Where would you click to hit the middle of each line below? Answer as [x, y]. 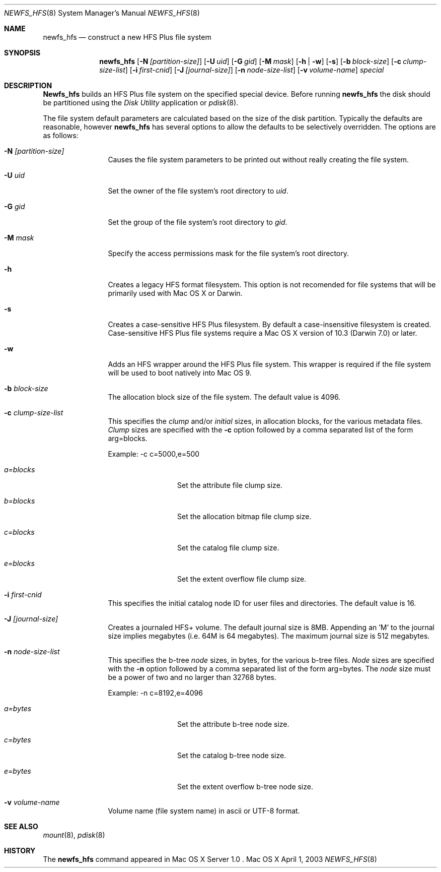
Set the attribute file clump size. [230, 485]
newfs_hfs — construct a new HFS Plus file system [127, 37]
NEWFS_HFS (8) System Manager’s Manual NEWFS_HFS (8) [102, 13]
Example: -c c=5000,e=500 [154, 454]
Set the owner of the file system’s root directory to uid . [198, 191]
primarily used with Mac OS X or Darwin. [175, 293]
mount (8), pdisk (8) [74, 835]
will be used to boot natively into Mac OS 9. [180, 373]
